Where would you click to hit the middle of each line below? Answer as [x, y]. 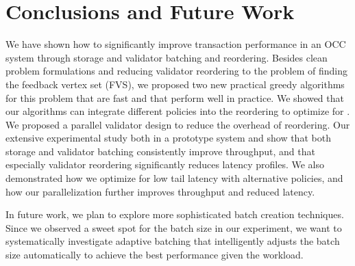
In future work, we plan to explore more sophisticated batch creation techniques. [175, 214]
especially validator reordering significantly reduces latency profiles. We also [165, 164]
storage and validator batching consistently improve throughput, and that [160, 151]
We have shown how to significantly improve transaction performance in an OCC [176, 44]
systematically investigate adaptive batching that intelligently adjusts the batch [173, 241]
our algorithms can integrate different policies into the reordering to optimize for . [178, 111]
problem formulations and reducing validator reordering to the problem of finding [177, 71]
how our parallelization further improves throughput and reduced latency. [160, 191]
